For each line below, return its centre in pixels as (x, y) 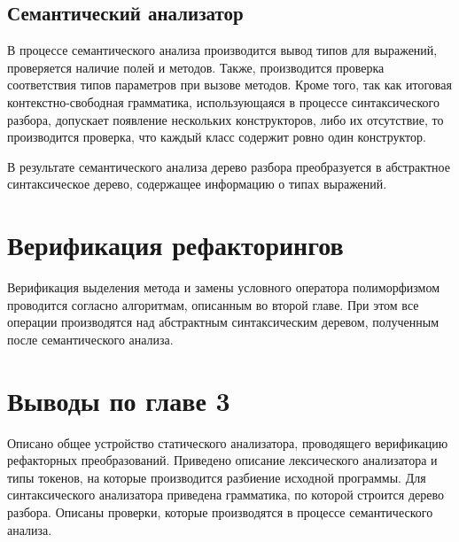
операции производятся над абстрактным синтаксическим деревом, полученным (223, 322)
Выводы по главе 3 (119, 400)
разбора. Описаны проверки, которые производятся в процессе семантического (220, 511)
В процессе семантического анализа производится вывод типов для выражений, (222, 50)
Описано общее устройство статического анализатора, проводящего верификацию (228, 442)
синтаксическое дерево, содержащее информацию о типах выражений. (197, 184)
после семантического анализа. (90, 339)
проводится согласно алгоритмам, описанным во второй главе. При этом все (213, 304)
